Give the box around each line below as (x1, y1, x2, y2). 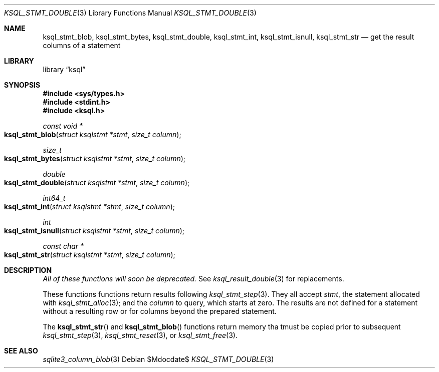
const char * (43, 242, 84, 250)
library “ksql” (43, 65, 86, 74)
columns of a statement (43, 41, 121, 50)
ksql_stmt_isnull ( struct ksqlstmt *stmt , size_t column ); (4, 226, 185, 235)
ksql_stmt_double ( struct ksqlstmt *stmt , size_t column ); (4, 178, 190, 187)
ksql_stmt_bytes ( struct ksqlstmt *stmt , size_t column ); (4, 154, 186, 163)
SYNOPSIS (4, 81, 41, 89)
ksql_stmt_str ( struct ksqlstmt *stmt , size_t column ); (4, 250, 175, 259)
